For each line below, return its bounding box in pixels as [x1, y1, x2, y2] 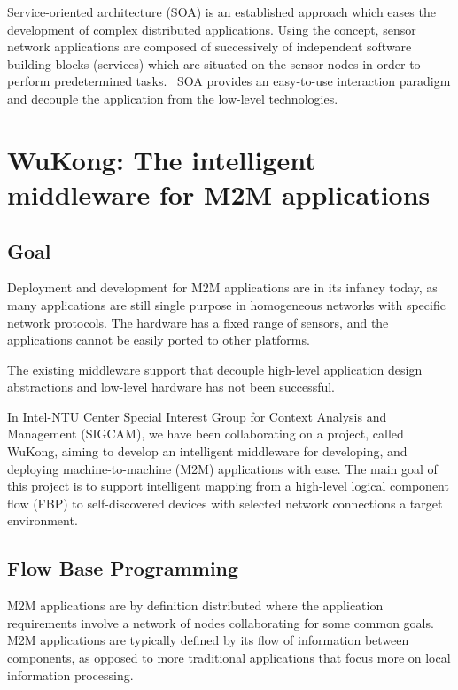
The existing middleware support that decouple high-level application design [7, 360, 423, 378]
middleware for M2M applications [7, 175, 431, 212]
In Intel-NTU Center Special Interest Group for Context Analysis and [7, 407, 387, 425]
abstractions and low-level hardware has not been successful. [7, 377, 336, 396]
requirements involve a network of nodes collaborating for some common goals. [7, 613, 434, 632]
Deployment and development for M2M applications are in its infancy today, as [7, 278, 438, 297]
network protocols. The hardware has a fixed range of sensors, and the [7, 313, 389, 331]
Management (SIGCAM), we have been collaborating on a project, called [7, 424, 404, 443]
